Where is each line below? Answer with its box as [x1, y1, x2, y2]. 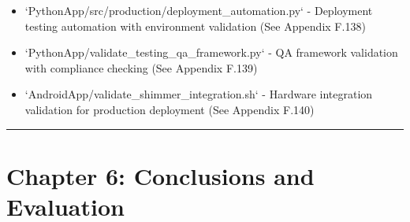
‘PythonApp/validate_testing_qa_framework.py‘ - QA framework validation [24, 44, 398, 61]
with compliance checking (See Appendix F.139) [24, 59, 258, 76]
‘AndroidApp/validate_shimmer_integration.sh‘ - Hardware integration [24, 86, 373, 102]
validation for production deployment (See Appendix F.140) [24, 101, 315, 117]
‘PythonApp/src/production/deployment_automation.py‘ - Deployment [24, 2, 373, 18]
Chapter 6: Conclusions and [6, 159, 315, 191]
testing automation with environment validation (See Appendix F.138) [24, 17, 366, 34]
